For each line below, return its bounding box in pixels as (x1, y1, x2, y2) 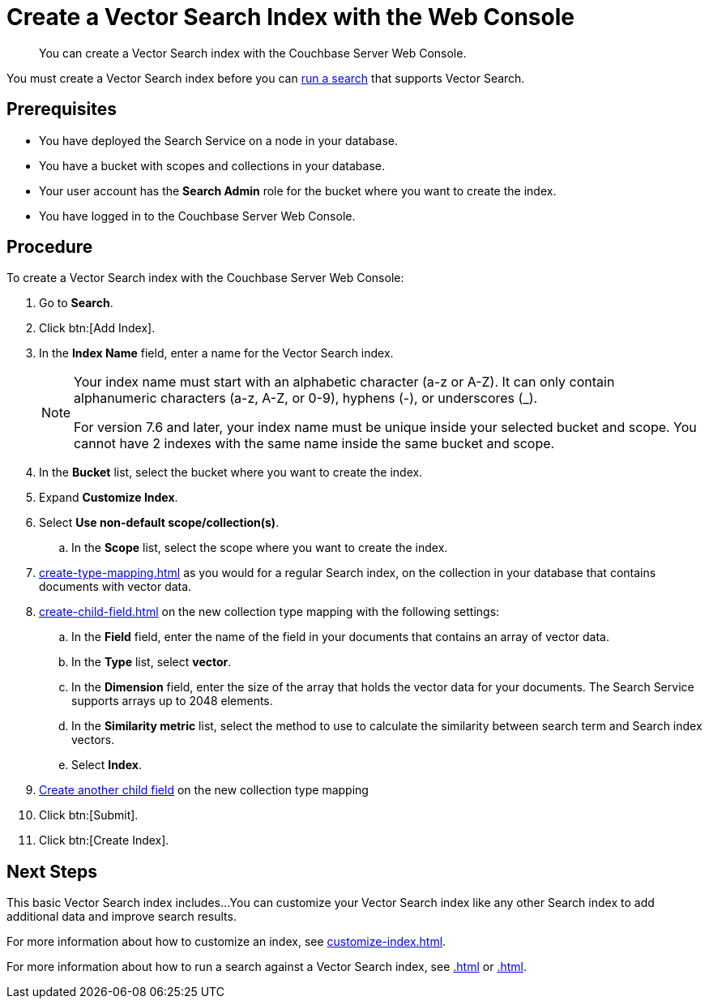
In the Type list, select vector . (71, 655, 232, 669)
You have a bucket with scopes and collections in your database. (39, 158, 385, 173)
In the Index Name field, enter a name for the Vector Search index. (39, 346, 394, 361)
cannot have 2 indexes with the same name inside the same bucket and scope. (74, 435, 555, 452)
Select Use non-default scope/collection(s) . (39, 515, 280, 530)
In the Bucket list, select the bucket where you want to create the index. (39, 465, 423, 480)
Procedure (6, 237, 93, 258)
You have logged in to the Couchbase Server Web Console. (39, 208, 356, 223)
